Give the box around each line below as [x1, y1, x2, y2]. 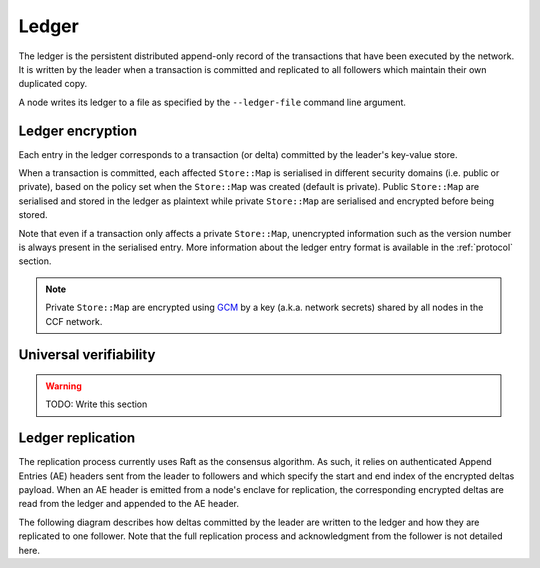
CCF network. [45, 315, 103, 327]
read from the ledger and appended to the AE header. [18, 498, 240, 510]
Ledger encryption [18, 122, 137, 139]
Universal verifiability [18, 346, 156, 364]
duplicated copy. [18, 78, 88, 90]
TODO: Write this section [45, 398, 148, 410]
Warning [45, 380, 82, 392]
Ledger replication [18, 430, 136, 447]
